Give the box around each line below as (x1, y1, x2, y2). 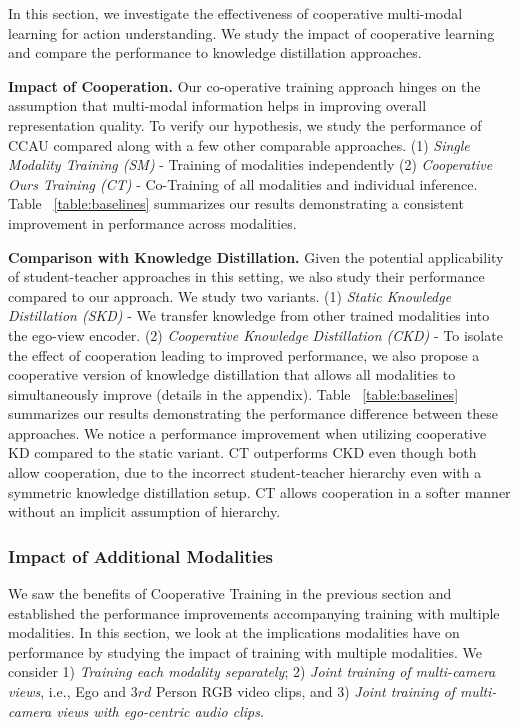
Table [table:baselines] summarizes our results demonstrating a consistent (8, 193, 464, 214)
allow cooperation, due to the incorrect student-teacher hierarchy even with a (8, 462, 482, 483)
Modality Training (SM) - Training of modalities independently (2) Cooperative (8, 154, 493, 175)
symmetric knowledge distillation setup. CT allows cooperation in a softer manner (8, 481, 511, 502)
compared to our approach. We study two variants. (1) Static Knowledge (8, 285, 452, 306)
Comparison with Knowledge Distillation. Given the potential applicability (8, 246, 504, 267)
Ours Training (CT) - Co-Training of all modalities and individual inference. (8, 173, 478, 194)
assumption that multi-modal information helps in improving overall (8, 95, 427, 116)
